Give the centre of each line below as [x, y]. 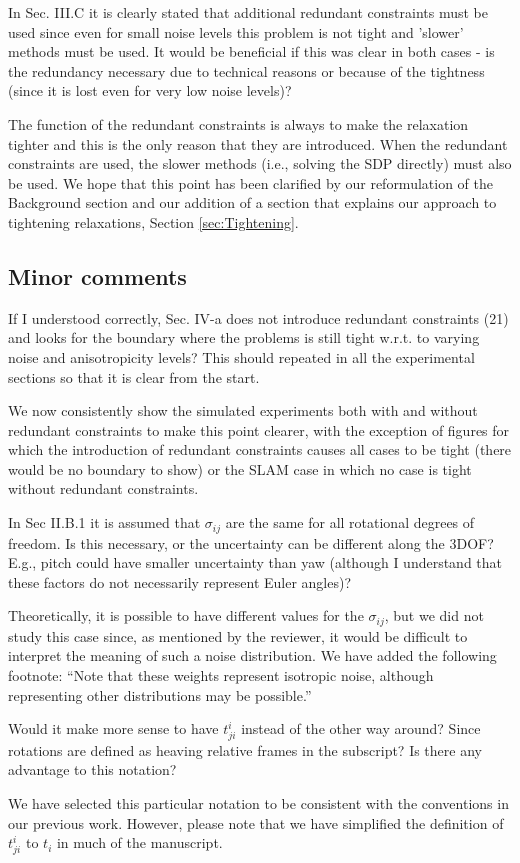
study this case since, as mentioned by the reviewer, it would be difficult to [238, 635]
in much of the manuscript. [139, 842]
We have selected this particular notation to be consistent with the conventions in [258, 803]
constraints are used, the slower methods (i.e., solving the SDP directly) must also [260, 163]
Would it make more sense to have [113, 728]
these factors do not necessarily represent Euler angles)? [180, 581]
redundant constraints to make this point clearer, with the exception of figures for [259, 429]
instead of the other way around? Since [361, 728]
